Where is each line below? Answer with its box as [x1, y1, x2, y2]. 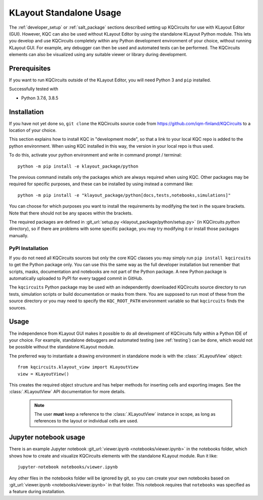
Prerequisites [9, 64, 51, 73]
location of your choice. [9, 127, 57, 134]
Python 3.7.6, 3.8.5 [21, 95, 58, 101]
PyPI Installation [9, 245, 49, 251]
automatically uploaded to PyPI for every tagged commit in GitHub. [9, 275, 143, 281]
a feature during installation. [9, 489, 66, 495]
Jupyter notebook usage [9, 433, 85, 442]
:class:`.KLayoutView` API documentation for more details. [9, 389, 126, 395]
